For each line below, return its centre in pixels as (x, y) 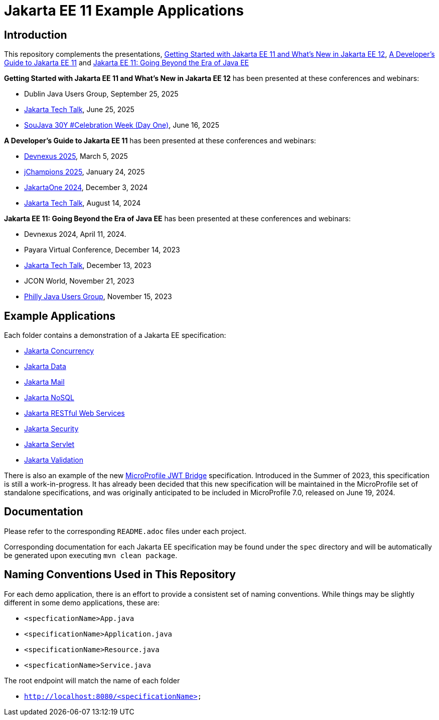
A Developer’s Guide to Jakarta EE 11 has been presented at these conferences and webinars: (160, 141)
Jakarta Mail (44, 382)
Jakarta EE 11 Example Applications (124, 11)
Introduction (36, 35)
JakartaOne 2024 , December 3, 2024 (86, 188)
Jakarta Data (45, 367)
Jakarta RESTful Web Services (75, 413)
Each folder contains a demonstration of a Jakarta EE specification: (115, 335)
